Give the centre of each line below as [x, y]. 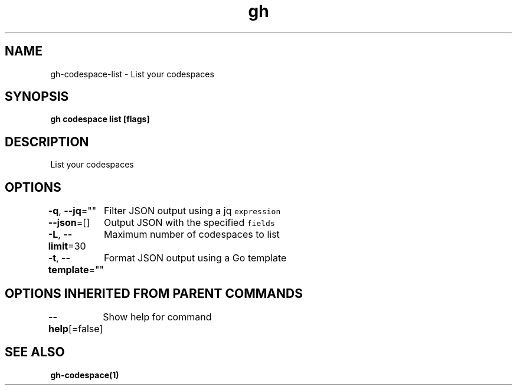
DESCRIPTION [47, 142]
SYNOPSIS [37, 97]
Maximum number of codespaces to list [192, 235]
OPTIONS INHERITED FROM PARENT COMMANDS [154, 293]
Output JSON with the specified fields [189, 223]
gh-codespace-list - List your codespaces [132, 74]
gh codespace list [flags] [100, 119]
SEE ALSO [35, 352]
